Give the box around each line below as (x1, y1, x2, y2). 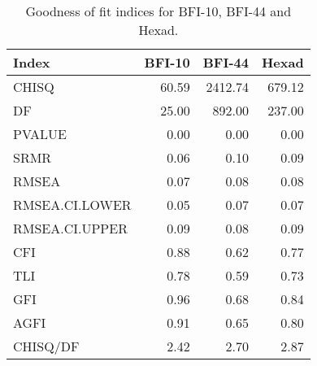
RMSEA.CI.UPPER (13, 219, 128, 237)
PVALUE (13, 124, 67, 143)
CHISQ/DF (13, 337, 80, 355)
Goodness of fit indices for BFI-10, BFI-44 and (25, 2, 292, 20)
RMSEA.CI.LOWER (13, 195, 132, 214)
